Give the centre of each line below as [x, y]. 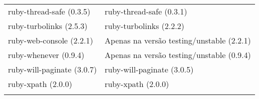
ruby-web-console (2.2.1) [51, 40]
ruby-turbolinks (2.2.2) [144, 26]
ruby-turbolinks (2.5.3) [48, 26]
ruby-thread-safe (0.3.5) [49, 11]
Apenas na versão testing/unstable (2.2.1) [178, 40]
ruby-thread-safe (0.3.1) [146, 11]
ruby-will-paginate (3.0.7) [52, 69]
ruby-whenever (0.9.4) [46, 55]
